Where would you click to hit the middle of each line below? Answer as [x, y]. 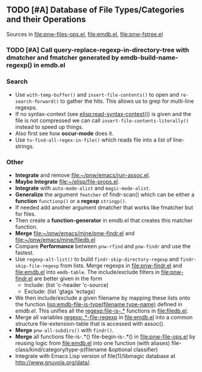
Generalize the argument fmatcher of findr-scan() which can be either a [105, 195]
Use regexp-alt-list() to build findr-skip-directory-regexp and [97, 259]
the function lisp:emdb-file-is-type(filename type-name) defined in [99, 305]
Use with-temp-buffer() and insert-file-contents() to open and [97, 95]
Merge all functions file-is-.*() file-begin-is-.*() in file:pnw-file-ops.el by [105, 337]
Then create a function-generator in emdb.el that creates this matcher [104, 221]
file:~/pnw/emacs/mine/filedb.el [55, 240]
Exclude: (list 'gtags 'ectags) [60, 292]
